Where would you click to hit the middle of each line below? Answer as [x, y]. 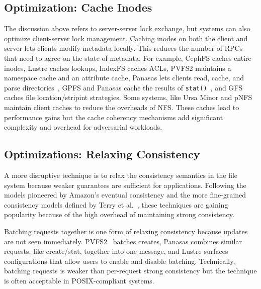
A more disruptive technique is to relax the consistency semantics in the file [121, 175]
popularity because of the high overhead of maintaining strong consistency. [119, 214]
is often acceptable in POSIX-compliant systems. [79, 280]
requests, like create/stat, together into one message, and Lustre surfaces [116, 251]
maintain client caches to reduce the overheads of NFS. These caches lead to [122, 107]
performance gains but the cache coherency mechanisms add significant [114, 117]
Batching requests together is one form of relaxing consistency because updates [126, 231]
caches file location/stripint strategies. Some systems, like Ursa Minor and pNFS [128, 97]
